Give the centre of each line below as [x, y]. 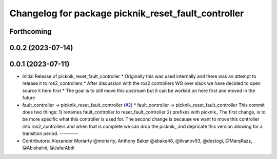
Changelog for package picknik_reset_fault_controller [127, 13]
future [29, 98]
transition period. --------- [50, 133]
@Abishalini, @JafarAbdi [48, 148]
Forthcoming [31, 31]
